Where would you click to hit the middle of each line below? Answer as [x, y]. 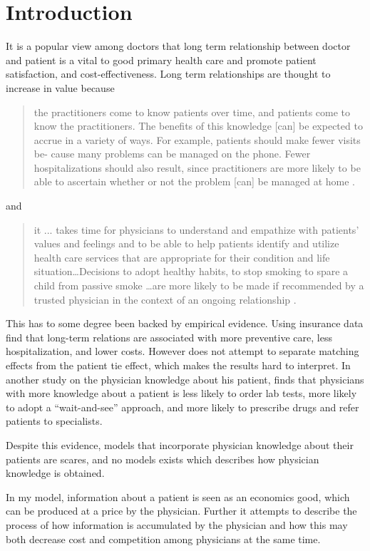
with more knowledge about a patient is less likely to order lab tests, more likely [181, 393]
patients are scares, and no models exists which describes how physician [163, 459]
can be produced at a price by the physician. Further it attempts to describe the [181, 511]
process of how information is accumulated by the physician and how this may [177, 524]
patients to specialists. [54, 421]
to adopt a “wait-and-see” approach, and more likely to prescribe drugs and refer [183, 407]
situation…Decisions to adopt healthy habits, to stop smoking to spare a [191, 271]
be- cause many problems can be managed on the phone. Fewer [172, 154]
